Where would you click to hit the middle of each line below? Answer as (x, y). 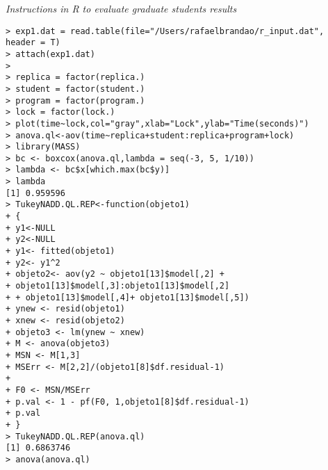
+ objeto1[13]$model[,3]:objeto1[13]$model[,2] (118, 286)
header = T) (33, 43)
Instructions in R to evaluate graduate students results (121, 8)
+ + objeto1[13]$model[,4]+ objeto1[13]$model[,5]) (128, 297)
